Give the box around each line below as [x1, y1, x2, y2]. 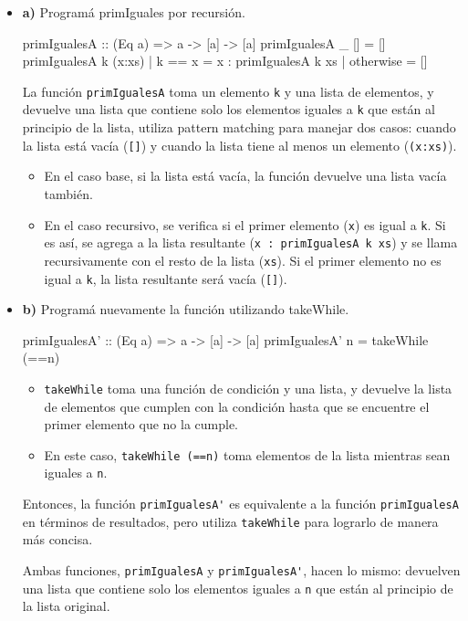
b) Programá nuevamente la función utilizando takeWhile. [22, 300, 349, 319]
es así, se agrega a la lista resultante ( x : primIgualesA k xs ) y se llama [44, 233, 458, 252]
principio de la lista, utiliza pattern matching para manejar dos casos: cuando [22, 118, 456, 137]
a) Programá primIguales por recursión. [22, 3, 245, 21]
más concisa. [22, 530, 93, 549]
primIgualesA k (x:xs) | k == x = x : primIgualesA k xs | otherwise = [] [22, 51, 428, 70]
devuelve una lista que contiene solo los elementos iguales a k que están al [22, 100, 435, 119]
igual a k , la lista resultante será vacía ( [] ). [44, 268, 287, 288]
